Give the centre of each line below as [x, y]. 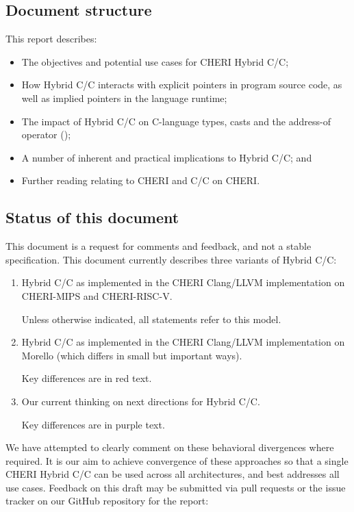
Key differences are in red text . [87, 378]
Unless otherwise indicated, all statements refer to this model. [151, 319]
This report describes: [51, 39]
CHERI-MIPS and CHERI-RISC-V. [97, 295]
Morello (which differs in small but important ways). [132, 355]
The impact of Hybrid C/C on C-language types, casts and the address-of [176, 121]
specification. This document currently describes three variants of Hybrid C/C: [171, 259]
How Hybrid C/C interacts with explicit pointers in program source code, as [182, 85]
